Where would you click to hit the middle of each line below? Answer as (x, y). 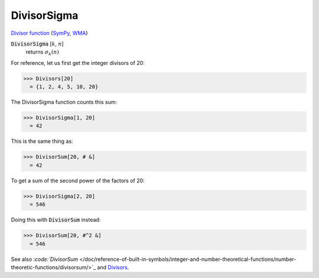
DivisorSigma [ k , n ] (38, 44)
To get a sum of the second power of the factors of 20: (78, 181)
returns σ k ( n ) (42, 53)
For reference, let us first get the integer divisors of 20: (78, 63)
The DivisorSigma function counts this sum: (64, 102)
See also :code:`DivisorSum (45, 259)
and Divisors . (113, 267)
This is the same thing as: (42, 141)
